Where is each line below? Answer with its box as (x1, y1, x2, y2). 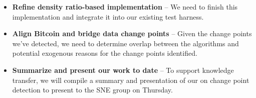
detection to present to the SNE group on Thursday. (12, 84, 173, 95)
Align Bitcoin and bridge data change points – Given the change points (12, 28, 252, 39)
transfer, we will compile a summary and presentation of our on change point (12, 74, 249, 85)
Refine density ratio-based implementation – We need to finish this (12, 2, 238, 12)
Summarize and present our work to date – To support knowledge (12, 64, 234, 75)
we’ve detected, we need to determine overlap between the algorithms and (12, 38, 239, 48)
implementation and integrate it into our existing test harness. (12, 11, 204, 22)
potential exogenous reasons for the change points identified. (12, 48, 197, 58)
